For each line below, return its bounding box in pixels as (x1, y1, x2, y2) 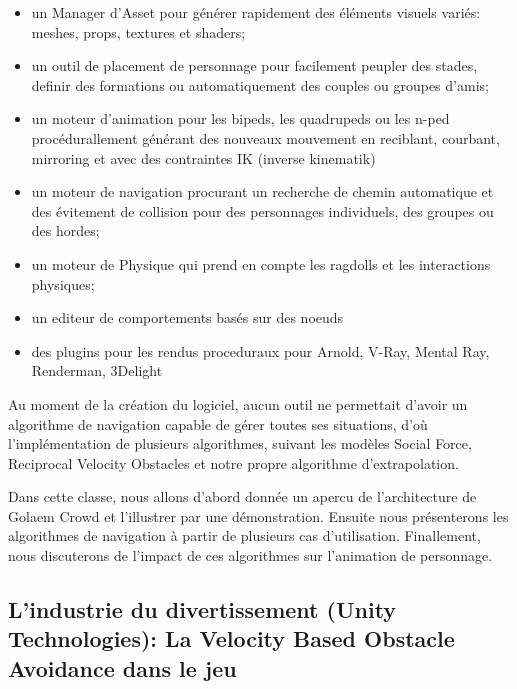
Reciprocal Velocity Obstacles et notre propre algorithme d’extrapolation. (8, 452, 459, 473)
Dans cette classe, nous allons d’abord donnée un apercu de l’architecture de (8, 486, 477, 507)
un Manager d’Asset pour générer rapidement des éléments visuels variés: (31, 2, 481, 22)
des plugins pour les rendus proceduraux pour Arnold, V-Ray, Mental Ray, (31, 340, 490, 361)
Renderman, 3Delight (31, 360, 163, 381)
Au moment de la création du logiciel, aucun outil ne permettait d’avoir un (8, 393, 468, 414)
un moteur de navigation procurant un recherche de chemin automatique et (31, 181, 494, 202)
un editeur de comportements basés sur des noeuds (31, 307, 344, 328)
